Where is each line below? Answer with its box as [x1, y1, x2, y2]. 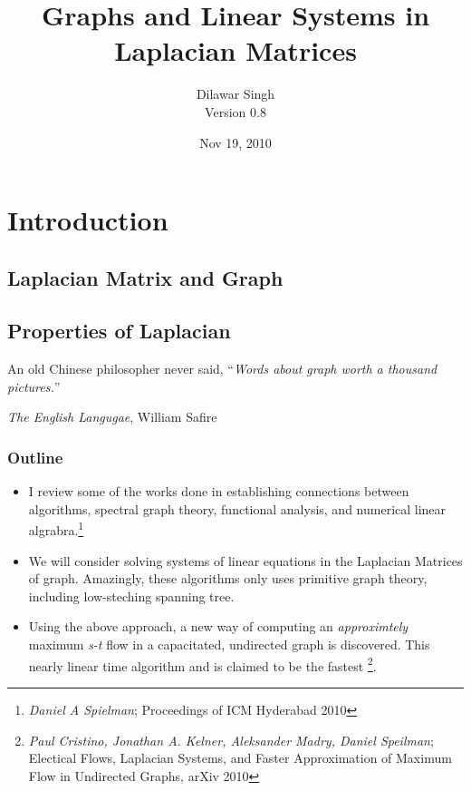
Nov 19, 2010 [199, 132, 272, 151]
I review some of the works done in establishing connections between [28, 482, 409, 501]
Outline [7, 445, 63, 468]
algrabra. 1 [28, 518, 84, 540]
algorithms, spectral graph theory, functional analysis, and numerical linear [28, 499, 447, 518]
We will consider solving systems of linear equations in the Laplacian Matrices [28, 551, 463, 570]
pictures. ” [7, 376, 61, 395]
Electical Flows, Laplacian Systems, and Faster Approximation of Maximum [28, 748, 452, 767]
